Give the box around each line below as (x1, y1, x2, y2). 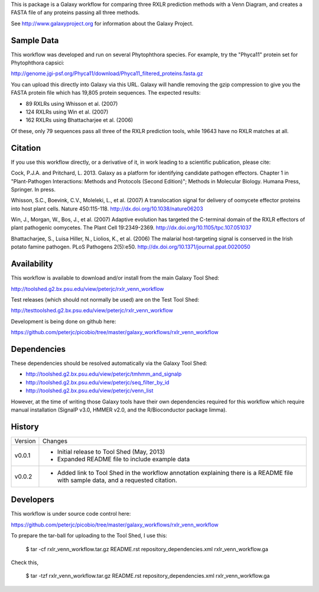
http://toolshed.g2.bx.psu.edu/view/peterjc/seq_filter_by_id (25, 379, 170, 386)
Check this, (11, 559, 38, 566)
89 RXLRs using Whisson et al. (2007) (25, 100, 118, 107)
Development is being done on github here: (11, 318, 116, 325)
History (11, 422, 40, 432)
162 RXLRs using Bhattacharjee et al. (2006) (25, 117, 134, 124)
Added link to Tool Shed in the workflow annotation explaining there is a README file (57, 468, 294, 477)
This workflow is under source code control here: (11, 510, 131, 517)
